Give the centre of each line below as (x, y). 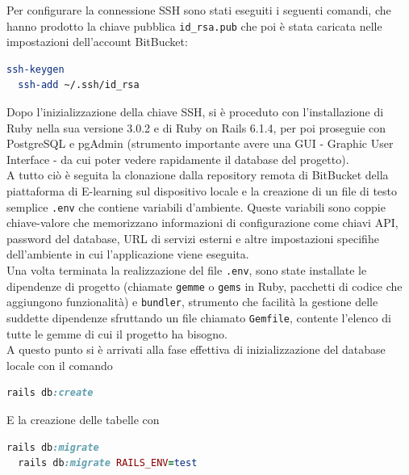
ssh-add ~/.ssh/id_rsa (79, 85)
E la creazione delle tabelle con (83, 420)
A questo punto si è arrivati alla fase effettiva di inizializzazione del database (196, 349)
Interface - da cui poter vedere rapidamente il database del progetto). (178, 159)
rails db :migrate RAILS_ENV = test (108, 463)
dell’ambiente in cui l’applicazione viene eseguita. (128, 254)
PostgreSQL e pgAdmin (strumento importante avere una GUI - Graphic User (200, 143)
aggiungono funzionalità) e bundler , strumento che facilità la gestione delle (192, 302)
